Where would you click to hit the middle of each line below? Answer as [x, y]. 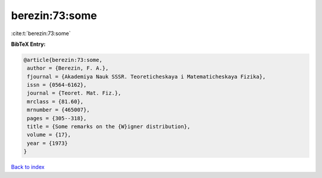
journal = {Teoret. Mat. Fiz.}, [74, 93]
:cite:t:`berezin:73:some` [41, 33]
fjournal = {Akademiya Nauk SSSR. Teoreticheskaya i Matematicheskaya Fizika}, [146, 76]
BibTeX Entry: [28, 44]
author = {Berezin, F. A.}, [68, 68]
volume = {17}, [49, 135]
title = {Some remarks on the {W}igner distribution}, [109, 127]
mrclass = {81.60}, [55, 102]
